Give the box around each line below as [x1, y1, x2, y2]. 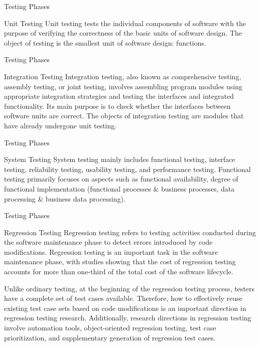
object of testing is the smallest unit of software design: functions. [4, 37, 206, 48]
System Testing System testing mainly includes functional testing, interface [4, 154, 235, 164]
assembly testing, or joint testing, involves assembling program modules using [4, 81, 242, 91]
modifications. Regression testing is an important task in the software [4, 246, 218, 257]
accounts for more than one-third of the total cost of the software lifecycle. [4, 266, 233, 277]
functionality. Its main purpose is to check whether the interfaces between [4, 100, 231, 111]
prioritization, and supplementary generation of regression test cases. [4, 332, 216, 342]
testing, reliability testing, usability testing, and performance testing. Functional [4, 163, 251, 174]
